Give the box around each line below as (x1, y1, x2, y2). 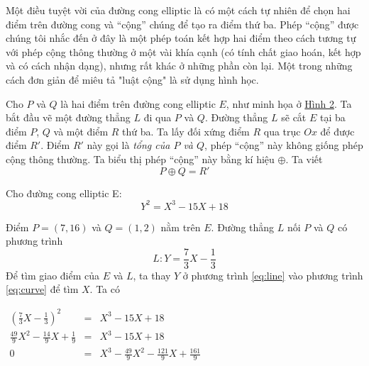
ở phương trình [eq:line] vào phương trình (182, 267, 363, 282)
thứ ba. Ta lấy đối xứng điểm (122, 123, 250, 138)
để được (320, 123, 355, 138)
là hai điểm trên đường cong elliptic (60, 96, 216, 111)
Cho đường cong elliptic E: (6, 185, 122, 200)
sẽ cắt (281, 110, 307, 125)
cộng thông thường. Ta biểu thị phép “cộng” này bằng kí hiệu (6, 151, 275, 166)
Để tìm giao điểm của (6, 267, 100, 282)
